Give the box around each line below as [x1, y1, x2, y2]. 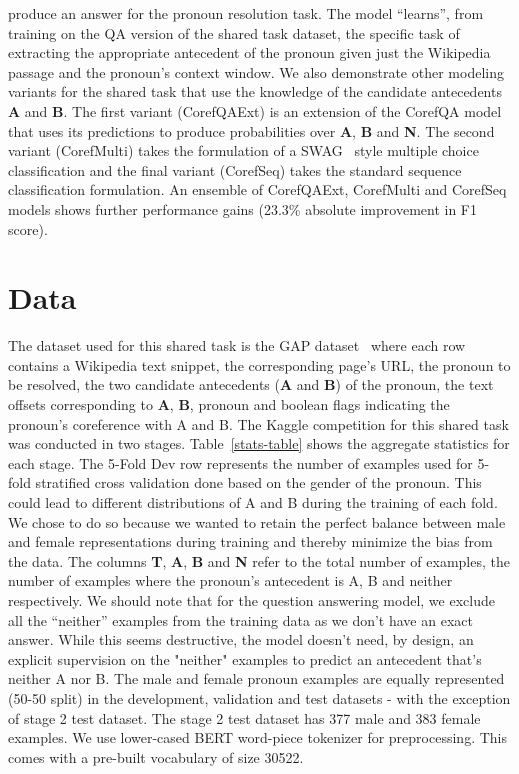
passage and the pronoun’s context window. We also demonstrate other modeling [8, 61, 504, 82]
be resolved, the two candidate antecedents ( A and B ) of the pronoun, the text [8, 374, 494, 395]
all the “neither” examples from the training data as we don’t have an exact [8, 609, 473, 630]
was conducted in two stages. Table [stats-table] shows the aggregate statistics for [8, 433, 510, 454]
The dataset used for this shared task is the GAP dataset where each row [8, 335, 466, 356]
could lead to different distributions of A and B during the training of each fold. [8, 492, 498, 512]
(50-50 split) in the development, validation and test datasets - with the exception [8, 687, 511, 708]
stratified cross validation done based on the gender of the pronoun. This [35, 472, 482, 493]
